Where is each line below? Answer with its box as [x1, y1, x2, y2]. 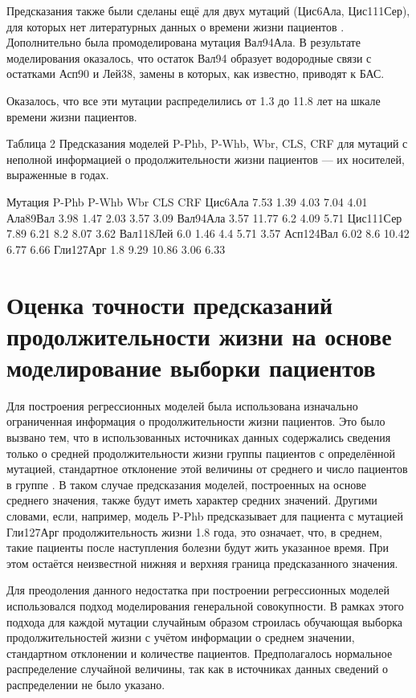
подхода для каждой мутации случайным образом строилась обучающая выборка [6, 613, 402, 630]
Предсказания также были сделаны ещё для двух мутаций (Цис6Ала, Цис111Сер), [6, 2, 410, 18]
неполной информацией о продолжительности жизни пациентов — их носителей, [6, 150, 405, 167]
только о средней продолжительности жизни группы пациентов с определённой [6, 444, 395, 461]
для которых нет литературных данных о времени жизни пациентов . [6, 18, 345, 35]
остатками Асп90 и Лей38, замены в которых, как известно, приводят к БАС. [6, 65, 385, 82]
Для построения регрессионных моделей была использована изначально [6, 397, 358, 414]
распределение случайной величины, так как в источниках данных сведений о [6, 660, 389, 677]
